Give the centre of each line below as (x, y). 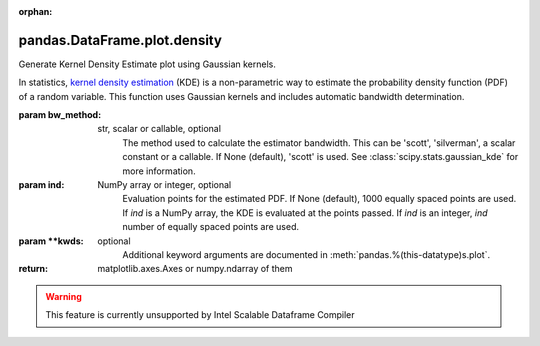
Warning (63, 296)
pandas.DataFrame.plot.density (120, 40)
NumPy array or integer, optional (164, 185)
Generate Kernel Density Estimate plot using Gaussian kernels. (147, 64)
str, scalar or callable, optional (159, 129)
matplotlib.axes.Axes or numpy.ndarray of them (195, 269)
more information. (159, 171)
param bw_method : (60, 115)
